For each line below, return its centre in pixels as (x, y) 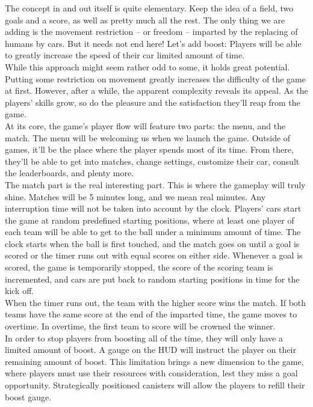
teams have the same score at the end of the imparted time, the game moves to (151, 314)
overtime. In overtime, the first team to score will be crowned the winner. (140, 326)
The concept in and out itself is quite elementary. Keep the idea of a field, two (149, 8)
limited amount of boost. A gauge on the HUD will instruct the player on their (150, 350)
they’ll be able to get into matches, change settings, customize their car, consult (152, 161)
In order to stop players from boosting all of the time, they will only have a (144, 338)
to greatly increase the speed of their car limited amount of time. (125, 55)
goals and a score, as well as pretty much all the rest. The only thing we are (145, 20)
